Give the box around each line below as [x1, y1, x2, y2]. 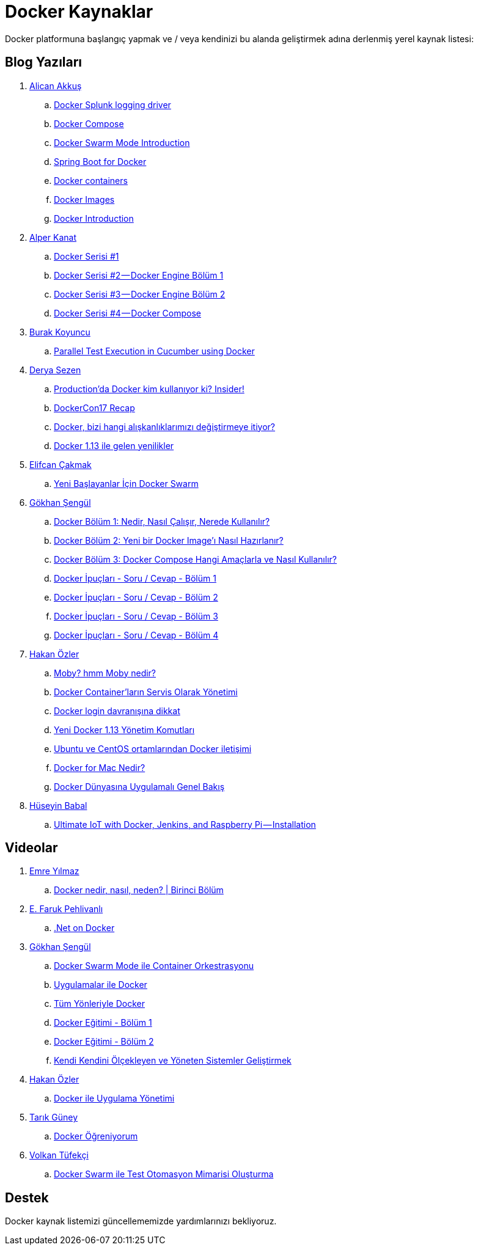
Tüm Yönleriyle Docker [54, 998, 145, 1009]
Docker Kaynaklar [5, 1, 153, 22]
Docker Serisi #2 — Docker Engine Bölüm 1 [54, 269, 224, 280]
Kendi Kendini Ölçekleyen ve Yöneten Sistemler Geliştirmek [54, 1055, 292, 1066]
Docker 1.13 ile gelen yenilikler [54, 440, 174, 451]
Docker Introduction [54, 213, 134, 224]
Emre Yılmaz [29, 866, 79, 877]
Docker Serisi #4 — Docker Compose [54, 307, 201, 318]
